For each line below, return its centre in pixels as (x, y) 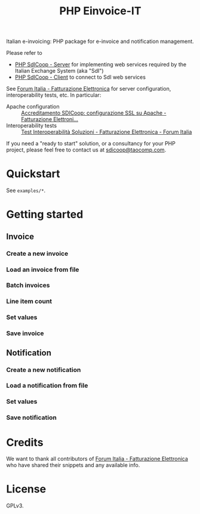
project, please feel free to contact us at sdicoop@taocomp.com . (86, 150)
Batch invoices (28, 286)
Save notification (31, 417)
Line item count (29, 301)
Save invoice (25, 333)
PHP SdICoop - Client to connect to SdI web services (80, 77)
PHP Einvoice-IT (100, 11)
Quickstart (33, 174)
